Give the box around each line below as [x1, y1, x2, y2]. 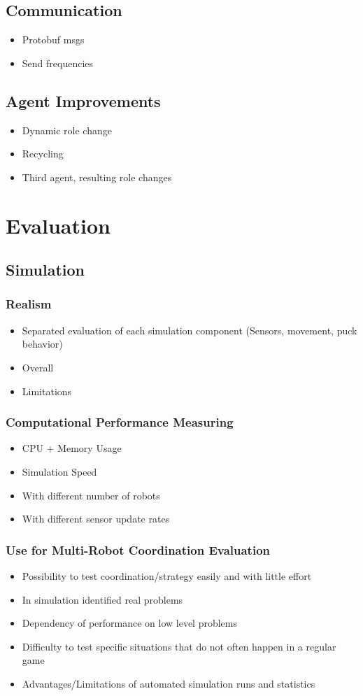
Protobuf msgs [22, 32, 85, 47]
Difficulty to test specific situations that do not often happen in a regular [22, 639, 336, 653]
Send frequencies [22, 55, 94, 70]
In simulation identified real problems [22, 592, 183, 606]
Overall [22, 360, 54, 374]
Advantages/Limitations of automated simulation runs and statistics [22, 676, 315, 690]
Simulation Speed [22, 464, 97, 478]
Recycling [22, 146, 64, 161]
